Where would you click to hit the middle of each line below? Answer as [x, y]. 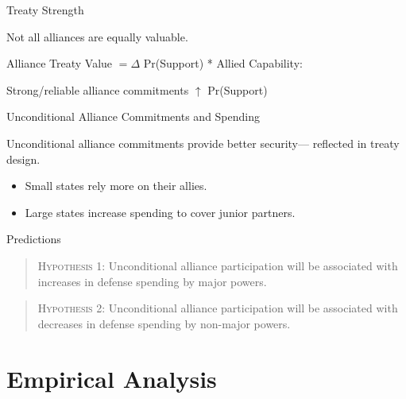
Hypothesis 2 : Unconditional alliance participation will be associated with [218, 308]
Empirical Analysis [112, 378]
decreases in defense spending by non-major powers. [164, 323]
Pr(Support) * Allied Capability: [223, 63]
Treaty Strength [45, 10]
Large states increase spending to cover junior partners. [160, 212]
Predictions [34, 239]
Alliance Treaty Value [60, 63]
